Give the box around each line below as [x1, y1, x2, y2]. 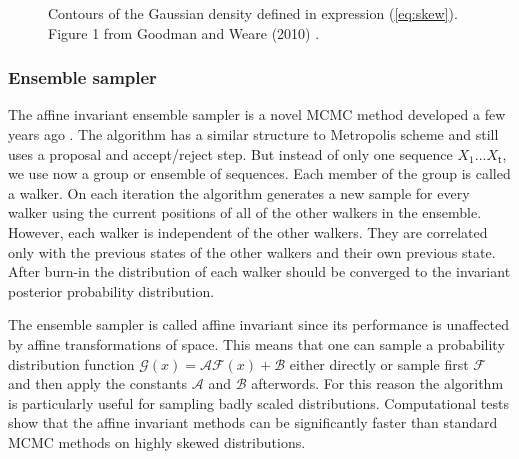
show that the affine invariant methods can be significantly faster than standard [8, 412, 498, 433]
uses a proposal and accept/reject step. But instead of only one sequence [8, 143, 453, 164]
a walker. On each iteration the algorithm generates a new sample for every [8, 182, 470, 203]
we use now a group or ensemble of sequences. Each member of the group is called [8, 163, 511, 184]
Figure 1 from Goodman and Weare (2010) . [48, 22, 320, 43]
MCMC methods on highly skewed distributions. [8, 431, 306, 452]
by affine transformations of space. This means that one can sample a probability [8, 333, 505, 354]
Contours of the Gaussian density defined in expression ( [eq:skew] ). [48, 3, 458, 23]
